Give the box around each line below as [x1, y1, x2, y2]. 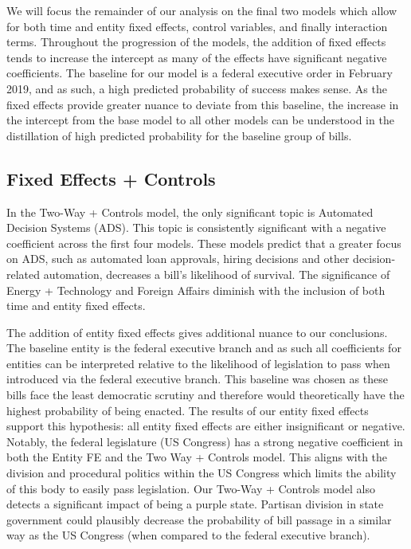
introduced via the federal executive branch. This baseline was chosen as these [6, 371, 388, 387]
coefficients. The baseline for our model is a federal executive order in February [6, 65, 393, 81]
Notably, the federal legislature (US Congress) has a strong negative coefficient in [6, 433, 403, 449]
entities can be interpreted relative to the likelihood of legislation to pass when [6, 355, 390, 371]
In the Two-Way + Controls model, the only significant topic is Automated [6, 203, 374, 220]
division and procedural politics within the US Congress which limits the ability [6, 465, 397, 481]
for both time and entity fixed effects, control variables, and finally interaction [6, 18, 388, 34]
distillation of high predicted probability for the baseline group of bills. [6, 127, 352, 143]
